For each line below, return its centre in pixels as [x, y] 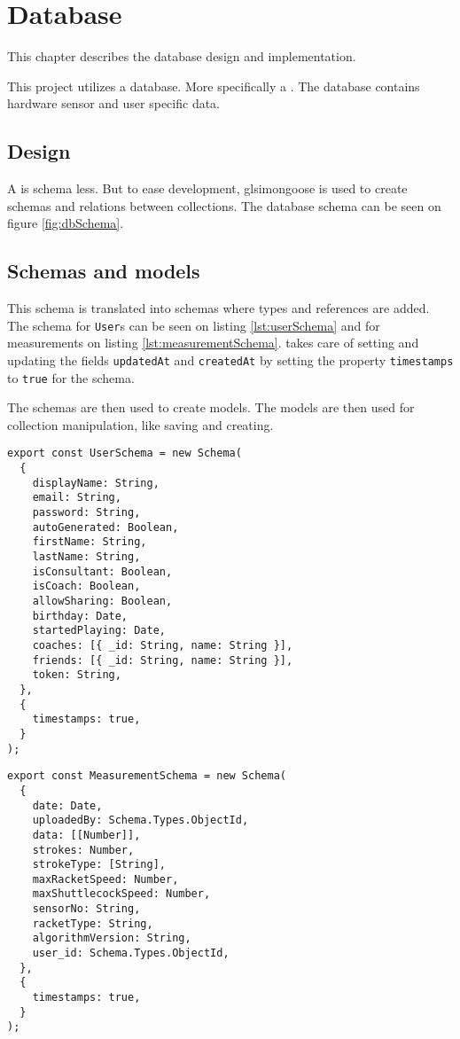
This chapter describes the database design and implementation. [182, 56]
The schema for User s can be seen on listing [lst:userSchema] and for [194, 325]
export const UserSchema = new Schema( [125, 453]
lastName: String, [86, 557]
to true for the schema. [71, 377]
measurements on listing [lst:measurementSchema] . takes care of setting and [213, 343]
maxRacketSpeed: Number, [105, 879]
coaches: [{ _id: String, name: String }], [163, 645]
